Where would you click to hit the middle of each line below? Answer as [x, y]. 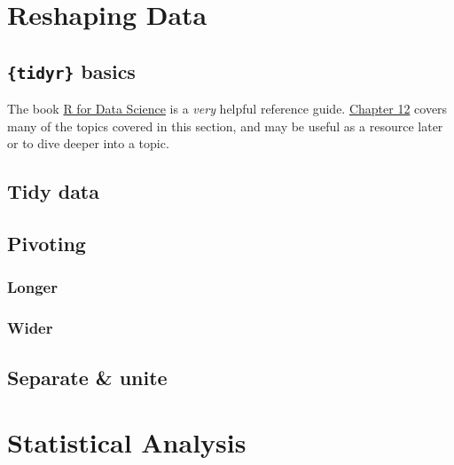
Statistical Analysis [127, 442]
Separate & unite [87, 377]
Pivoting [47, 244]
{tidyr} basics [71, 71]
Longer [32, 287]
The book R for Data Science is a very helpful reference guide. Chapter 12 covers [227, 109]
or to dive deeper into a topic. [88, 143]
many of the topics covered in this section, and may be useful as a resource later [225, 126]
